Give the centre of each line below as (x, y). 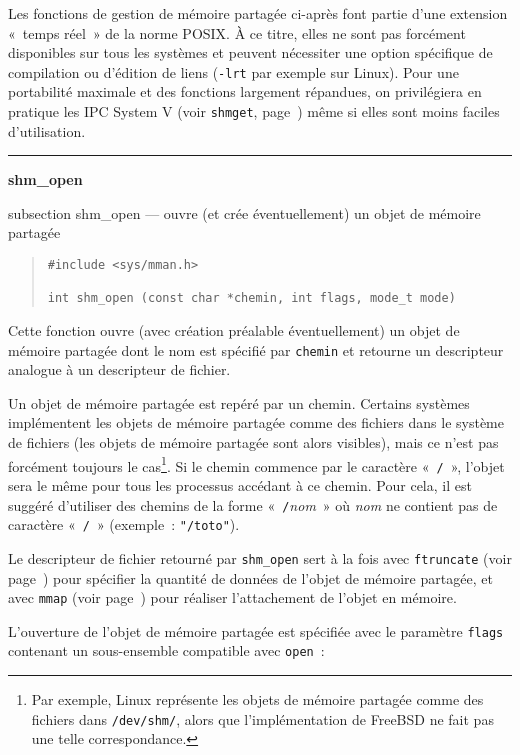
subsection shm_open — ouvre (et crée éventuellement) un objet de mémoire (244, 212)
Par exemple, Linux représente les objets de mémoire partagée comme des (257, 699)
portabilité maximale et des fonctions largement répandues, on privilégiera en (245, 91)
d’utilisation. (47, 130)
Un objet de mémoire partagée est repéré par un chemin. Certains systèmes (239, 402)
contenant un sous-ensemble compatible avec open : (166, 650)
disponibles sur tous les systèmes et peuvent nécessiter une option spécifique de (250, 52)
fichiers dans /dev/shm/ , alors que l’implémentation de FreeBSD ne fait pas (262, 718)
